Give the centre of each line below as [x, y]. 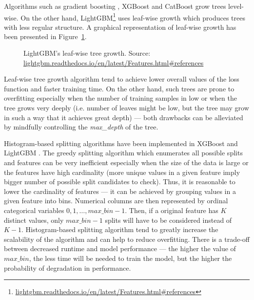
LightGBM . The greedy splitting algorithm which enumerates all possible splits [123, 153]
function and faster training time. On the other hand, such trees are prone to [119, 88]
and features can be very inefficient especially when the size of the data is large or [126, 162]
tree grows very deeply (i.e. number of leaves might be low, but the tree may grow [127, 107]
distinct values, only [34, 220]
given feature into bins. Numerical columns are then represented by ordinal [116, 201]
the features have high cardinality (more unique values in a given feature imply [122, 172]
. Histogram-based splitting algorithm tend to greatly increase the [120, 229]
